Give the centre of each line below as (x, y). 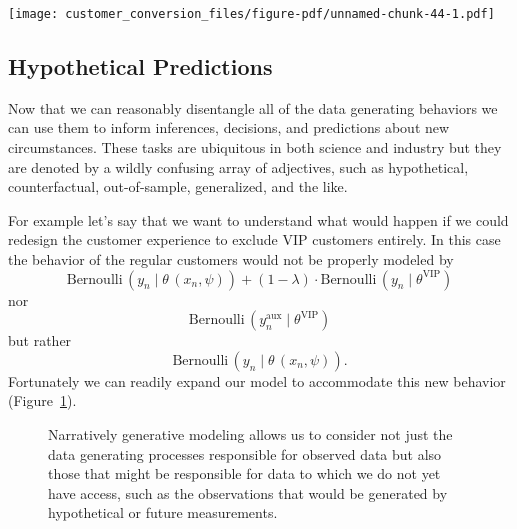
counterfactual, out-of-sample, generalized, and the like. (178, 186)
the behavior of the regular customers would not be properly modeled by (231, 259)
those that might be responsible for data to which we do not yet (244, 473)
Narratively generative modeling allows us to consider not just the (250, 433)
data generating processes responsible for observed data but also (245, 453)
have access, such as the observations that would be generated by (248, 492)
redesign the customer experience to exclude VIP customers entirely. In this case (254, 239)
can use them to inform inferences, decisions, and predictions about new (229, 127)
